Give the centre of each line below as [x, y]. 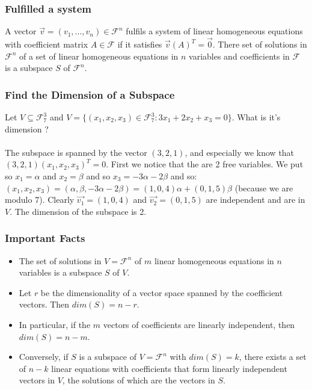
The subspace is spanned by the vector [76, 152]
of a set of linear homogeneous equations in [99, 56]
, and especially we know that [240, 152]
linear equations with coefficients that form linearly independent [169, 368]
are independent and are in [255, 200]
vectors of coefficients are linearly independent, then [199, 324]
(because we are [264, 187]
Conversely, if [44, 357]
